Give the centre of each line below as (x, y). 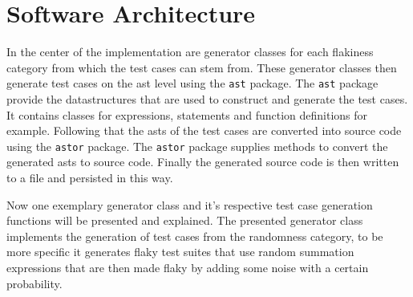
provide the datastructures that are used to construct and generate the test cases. (207, 98)
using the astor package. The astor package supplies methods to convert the (197, 146)
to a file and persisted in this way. (90, 177)
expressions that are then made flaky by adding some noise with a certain (188, 267)
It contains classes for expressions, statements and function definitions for (187, 114)
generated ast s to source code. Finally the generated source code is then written (203, 162)
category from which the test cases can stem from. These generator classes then (202, 67)
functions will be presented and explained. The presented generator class (185, 220)
